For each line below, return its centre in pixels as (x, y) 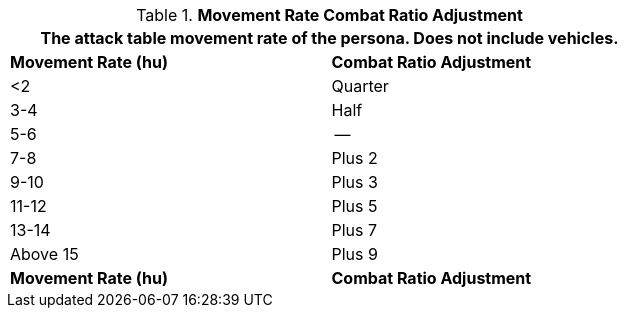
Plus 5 (354, 206)
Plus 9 (354, 254)
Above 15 (44, 254)
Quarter (360, 86)
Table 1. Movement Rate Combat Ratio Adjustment (329, 15)
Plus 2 (354, 158)
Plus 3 (354, 182)
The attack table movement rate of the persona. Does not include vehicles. (329, 38)
